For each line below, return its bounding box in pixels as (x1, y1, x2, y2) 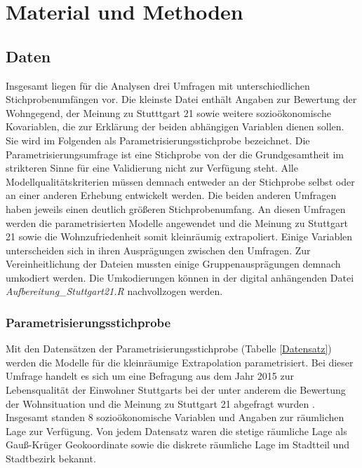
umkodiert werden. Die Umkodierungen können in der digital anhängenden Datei (6, 270, 354, 284)
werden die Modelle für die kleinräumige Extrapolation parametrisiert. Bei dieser (6, 355, 354, 369)
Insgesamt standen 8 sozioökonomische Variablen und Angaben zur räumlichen (6, 410, 344, 425)
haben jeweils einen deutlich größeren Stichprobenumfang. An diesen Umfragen (6, 201, 346, 216)
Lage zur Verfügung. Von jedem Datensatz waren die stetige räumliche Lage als (6, 423, 347, 438)
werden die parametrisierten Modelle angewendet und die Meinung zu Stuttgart (6, 215, 348, 230)
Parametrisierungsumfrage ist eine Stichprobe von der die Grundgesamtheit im (6, 146, 344, 161)
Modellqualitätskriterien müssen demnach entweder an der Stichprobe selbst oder (6, 174, 355, 188)
